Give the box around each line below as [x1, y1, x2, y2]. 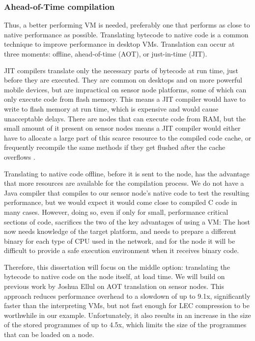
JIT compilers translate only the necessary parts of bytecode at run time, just [4, 65, 238, 75]
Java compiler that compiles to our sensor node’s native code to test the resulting [4, 187, 250, 198]
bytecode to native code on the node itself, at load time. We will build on [4, 271, 225, 282]
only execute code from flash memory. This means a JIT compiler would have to [4, 94, 246, 104]
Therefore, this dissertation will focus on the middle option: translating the [4, 261, 230, 272]
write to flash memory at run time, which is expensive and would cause [4, 103, 219, 114]
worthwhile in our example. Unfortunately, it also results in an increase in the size [4, 310, 251, 320]
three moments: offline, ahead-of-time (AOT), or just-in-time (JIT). [4, 49, 207, 58]
